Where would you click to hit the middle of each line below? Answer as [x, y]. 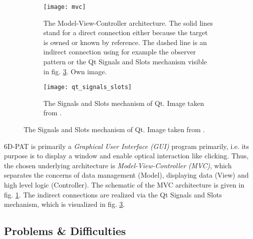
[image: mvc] [65, 7]
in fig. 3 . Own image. [75, 71]
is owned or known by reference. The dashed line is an [125, 42]
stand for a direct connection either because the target [126, 32]
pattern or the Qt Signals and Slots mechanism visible [125, 62]
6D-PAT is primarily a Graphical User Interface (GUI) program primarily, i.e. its [126, 146]
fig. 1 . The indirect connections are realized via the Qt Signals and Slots [113, 194]
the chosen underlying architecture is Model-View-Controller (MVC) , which [118, 165]
